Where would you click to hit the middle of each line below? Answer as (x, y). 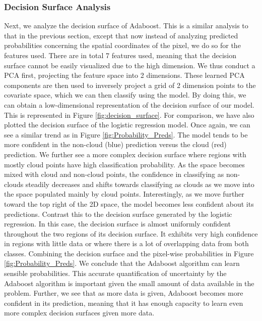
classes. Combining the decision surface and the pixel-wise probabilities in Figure (129, 253)
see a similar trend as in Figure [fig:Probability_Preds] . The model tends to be (126, 134)
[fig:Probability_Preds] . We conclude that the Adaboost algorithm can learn (122, 263)
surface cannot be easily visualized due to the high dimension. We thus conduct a (130, 65)
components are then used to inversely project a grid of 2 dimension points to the (130, 85)
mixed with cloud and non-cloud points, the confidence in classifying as (114, 174)
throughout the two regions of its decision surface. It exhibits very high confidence (131, 233)
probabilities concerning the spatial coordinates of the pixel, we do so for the (122, 45)
